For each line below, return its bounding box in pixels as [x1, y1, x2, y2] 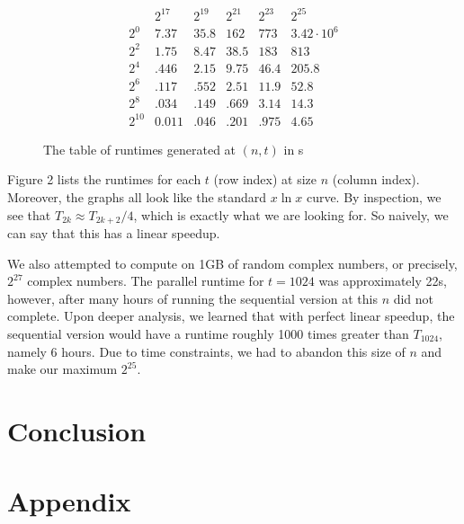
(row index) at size [213, 170, 317, 189]
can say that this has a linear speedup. [7, 223, 220, 242]
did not [393, 289, 434, 307]
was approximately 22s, [318, 271, 447, 290]
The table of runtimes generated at [43, 139, 236, 158]
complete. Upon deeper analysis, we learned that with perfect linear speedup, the [7, 306, 455, 325]
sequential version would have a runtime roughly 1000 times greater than [7, 324, 409, 342]
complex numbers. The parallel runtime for [27, 271, 264, 290]
